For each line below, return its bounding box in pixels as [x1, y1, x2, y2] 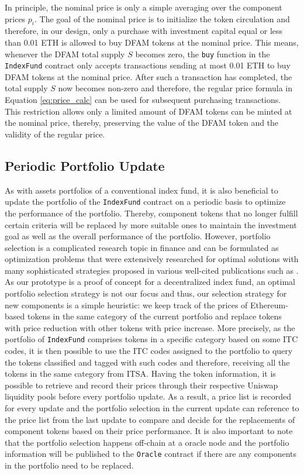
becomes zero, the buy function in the [135, 47, 270, 60]
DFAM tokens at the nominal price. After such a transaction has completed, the [5, 70, 292, 82]
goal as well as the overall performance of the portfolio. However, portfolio [5, 230, 271, 242]
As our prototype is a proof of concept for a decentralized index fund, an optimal [5, 276, 295, 288]
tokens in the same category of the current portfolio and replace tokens [27, 310, 282, 322]
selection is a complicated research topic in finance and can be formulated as [5, 241, 279, 253]
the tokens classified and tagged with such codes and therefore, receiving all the [5, 356, 290, 368]
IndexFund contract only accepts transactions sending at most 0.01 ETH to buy [5, 59, 291, 71]
